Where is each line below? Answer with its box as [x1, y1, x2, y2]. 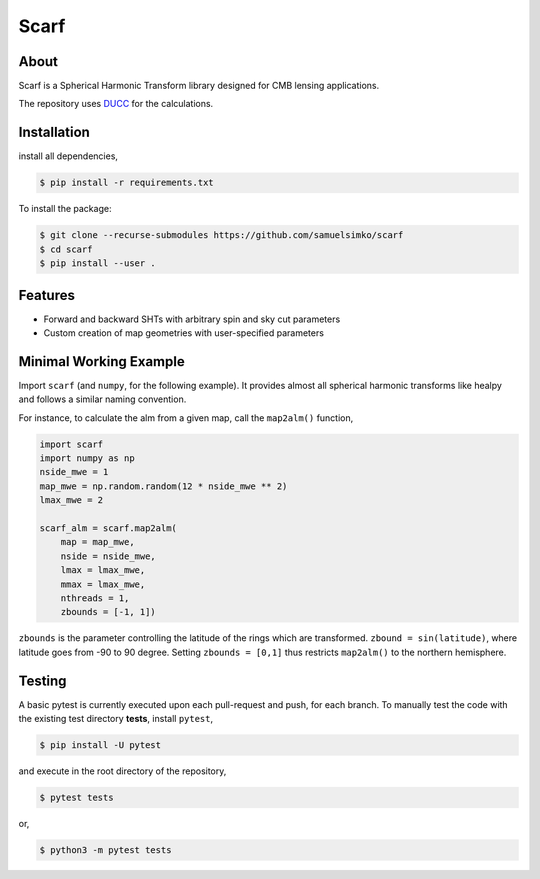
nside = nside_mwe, [60, 550, 157, 562]
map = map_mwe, [60, 536, 135, 548]
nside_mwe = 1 [39, 466, 109, 478]
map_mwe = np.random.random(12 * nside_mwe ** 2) [39, 480, 288, 492]
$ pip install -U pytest [39, 740, 162, 750]
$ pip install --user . [39, 258, 157, 269]
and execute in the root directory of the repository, [18, 765, 227, 777]
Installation [18, 124, 90, 141]
